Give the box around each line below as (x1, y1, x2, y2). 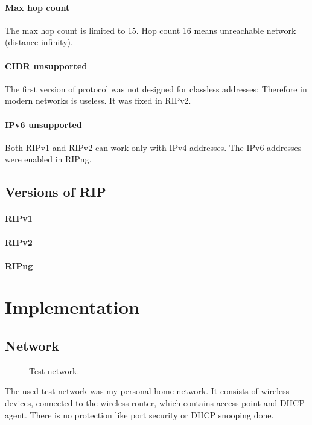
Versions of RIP (5, 182, 106, 201)
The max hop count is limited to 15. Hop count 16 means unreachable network (5, 24, 296, 36)
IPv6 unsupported (5, 118, 82, 130)
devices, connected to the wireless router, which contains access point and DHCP (5, 397, 305, 409)
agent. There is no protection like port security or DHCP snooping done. (5, 408, 274, 421)
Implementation (5, 295, 139, 319)
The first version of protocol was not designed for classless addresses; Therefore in (5, 82, 307, 95)
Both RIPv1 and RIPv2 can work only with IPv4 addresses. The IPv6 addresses (5, 141, 302, 153)
